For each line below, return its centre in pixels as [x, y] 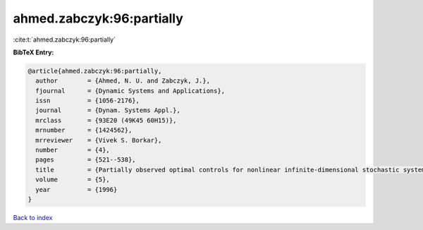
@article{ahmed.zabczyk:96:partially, [95, 71]
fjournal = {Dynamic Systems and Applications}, [130, 91]
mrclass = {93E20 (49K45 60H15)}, [106, 120]
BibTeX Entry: [33, 52]
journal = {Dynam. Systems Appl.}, [108, 110]
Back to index [33, 217]
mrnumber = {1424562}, [84, 130]
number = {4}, [73, 150]
